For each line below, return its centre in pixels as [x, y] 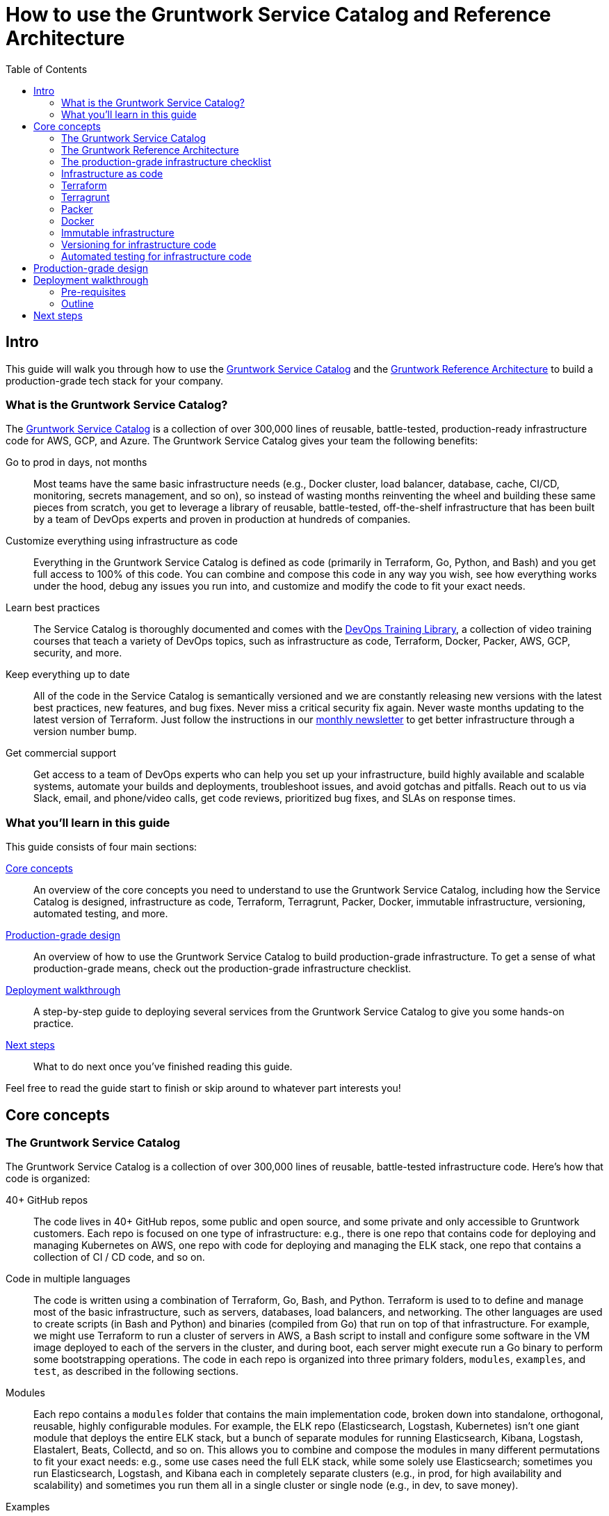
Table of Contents [47, 69]
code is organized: [48, 1179]
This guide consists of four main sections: [101, 847]
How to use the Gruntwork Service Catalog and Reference [278, 15]
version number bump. [85, 732]
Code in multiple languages [68, 1279]
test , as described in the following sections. [136, 1371]
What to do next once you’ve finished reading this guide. [163, 1067]
